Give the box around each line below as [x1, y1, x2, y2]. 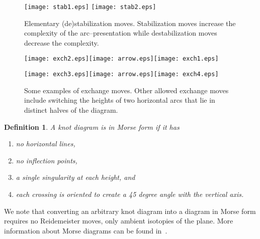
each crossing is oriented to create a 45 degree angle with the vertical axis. [16, 188, 244, 199]
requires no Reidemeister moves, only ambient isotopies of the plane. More [4, 215, 233, 226]
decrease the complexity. [24, 37, 99, 48]
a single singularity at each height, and [16, 172, 135, 182]
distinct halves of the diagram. [24, 104, 118, 115]
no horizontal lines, [16, 138, 75, 149]
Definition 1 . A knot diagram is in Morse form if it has [4, 121, 180, 132]
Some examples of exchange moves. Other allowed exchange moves [24, 85, 229, 95]
